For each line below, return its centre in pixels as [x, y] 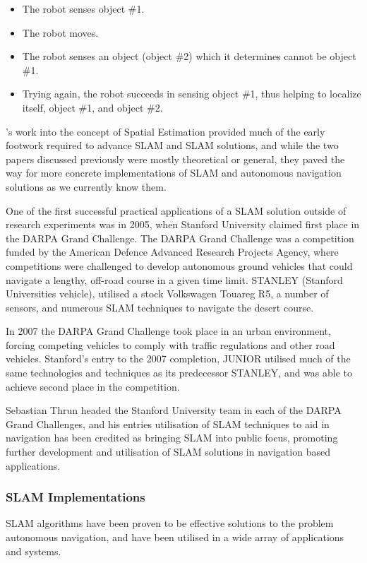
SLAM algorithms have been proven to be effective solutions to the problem [170, 523]
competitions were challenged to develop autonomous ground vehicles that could [179, 265]
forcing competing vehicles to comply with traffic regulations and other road [170, 344]
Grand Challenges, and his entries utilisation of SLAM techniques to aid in [168, 423]
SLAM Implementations [76, 497]
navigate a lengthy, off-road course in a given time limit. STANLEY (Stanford [174, 279]
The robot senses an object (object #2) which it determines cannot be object [189, 56]
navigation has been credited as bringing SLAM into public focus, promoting [172, 438]
